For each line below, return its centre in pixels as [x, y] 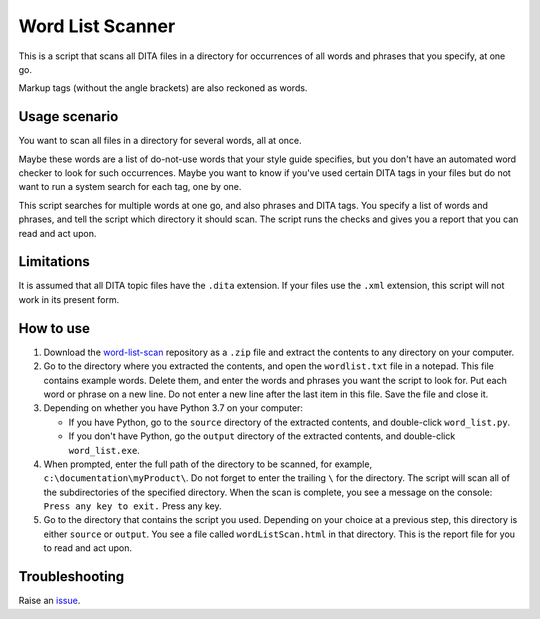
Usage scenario [68, 116]
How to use [54, 328]
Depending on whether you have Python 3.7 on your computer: [173, 408]
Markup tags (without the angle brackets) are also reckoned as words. [163, 88]
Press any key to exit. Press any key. [132, 506]
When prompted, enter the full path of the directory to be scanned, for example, [208, 464]
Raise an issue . [49, 601]
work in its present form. [69, 299]
